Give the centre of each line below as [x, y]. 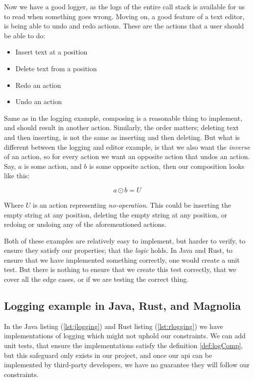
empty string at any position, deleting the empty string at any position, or [116, 214]
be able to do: [25, 35]
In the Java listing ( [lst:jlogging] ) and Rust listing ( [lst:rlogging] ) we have [114, 326]
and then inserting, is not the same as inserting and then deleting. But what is [122, 137]
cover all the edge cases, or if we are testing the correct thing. [96, 279]
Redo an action [38, 85]
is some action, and [53, 166]
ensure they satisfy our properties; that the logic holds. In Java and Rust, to [118, 250]
